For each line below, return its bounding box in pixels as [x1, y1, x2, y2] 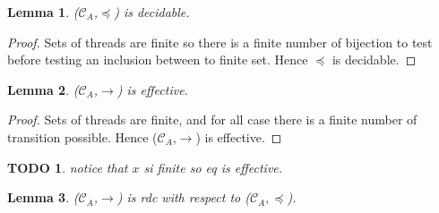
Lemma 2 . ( [7, 80, 79, 98]
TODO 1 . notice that [7, 158, 128, 176]
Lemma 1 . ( [7, 3, 79, 21]
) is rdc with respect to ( [116, 188, 250, 207]
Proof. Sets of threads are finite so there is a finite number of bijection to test [7, 32, 433, 51]
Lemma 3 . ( [7, 188, 79, 207]
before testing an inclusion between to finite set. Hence [7, 50, 308, 69]
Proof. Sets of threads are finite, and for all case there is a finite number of [7, 110, 417, 129]
